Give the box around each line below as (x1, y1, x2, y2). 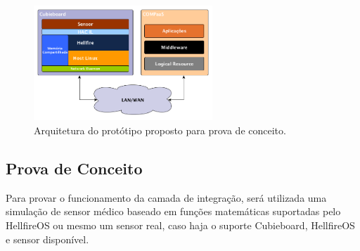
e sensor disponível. (6, 231, 89, 246)
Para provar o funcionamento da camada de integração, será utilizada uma (6, 190, 327, 205)
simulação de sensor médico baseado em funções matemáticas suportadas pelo (6, 204, 341, 219)
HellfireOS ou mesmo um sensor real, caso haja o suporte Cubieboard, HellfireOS (6, 218, 355, 233)
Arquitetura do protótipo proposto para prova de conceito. (34, 123, 286, 138)
